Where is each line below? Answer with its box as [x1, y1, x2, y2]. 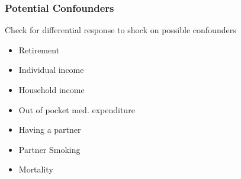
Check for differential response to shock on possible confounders [5, 24, 236, 36]
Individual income [18, 63, 84, 76]
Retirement [18, 43, 60, 56]
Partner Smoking [18, 143, 81, 155]
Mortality [18, 163, 53, 175]
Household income [18, 84, 85, 95]
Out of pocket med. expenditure [18, 103, 135, 116]
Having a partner [18, 123, 81, 136]
